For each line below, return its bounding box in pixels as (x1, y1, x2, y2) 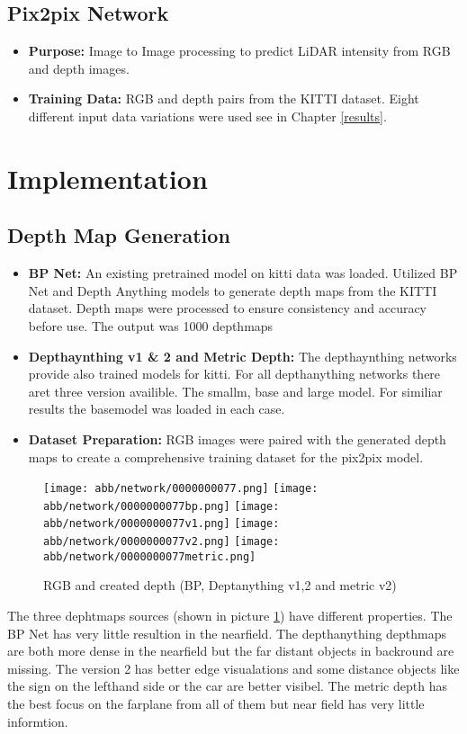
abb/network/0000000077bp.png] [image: (43, 499, 280, 513)
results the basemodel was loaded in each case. (28, 399, 285, 418)
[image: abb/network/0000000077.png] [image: (43, 482, 319, 496)
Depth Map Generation (7, 221, 230, 249)
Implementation (7, 159, 208, 196)
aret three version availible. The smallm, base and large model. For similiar (28, 381, 443, 400)
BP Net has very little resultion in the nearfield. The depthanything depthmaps (7, 623, 447, 642)
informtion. (7, 712, 68, 730)
